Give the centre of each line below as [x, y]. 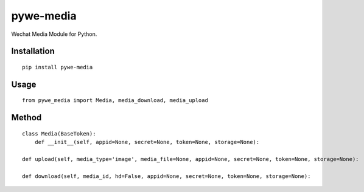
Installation [33, 51]
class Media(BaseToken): [59, 133]
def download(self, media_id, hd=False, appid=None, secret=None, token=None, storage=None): [166, 176]
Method [26, 118]
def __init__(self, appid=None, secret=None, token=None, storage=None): [147, 142]
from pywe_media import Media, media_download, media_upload [115, 101]
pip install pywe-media [58, 67]
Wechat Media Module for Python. [54, 34]
